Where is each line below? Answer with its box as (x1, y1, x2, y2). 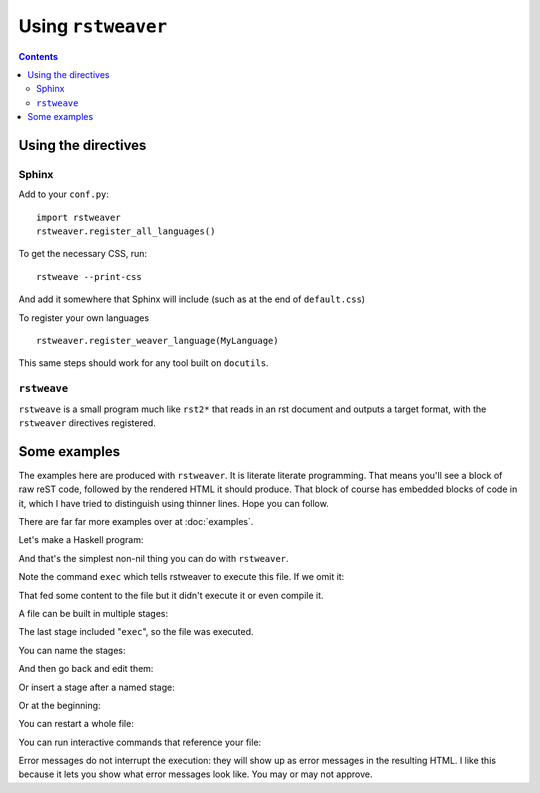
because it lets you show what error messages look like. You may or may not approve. (18, 768, 374, 780)
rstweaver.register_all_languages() (36, 226, 216, 237)
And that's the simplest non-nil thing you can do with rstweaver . (18, 552, 289, 564)
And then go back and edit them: (18, 663, 154, 675)
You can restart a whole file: (18, 718, 134, 730)
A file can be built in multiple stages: (18, 607, 169, 619)
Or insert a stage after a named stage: (18, 681, 175, 693)
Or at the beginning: (18, 699, 101, 711)
